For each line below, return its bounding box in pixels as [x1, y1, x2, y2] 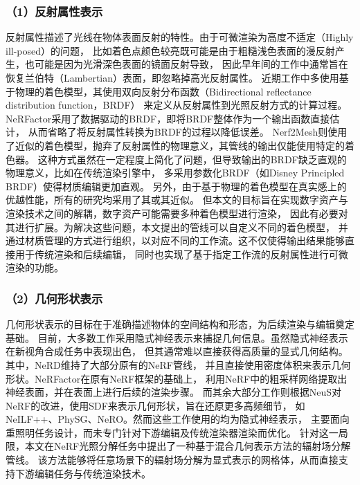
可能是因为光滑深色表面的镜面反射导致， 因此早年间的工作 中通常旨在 [34, 57, 348, 71]
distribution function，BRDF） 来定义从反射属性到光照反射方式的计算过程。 [6, 98, 348, 112]
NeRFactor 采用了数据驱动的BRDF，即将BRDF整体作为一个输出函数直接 [6, 111, 330, 125]
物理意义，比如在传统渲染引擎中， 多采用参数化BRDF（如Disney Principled [6, 165, 345, 180]
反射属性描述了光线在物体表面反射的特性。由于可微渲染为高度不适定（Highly [6, 30, 354, 44]
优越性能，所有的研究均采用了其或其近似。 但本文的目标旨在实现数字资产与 [6, 192, 348, 207]
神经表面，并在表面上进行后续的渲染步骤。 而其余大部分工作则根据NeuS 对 [6, 385, 341, 399]
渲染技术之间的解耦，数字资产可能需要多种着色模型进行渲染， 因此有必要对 [6, 205, 348, 220]
